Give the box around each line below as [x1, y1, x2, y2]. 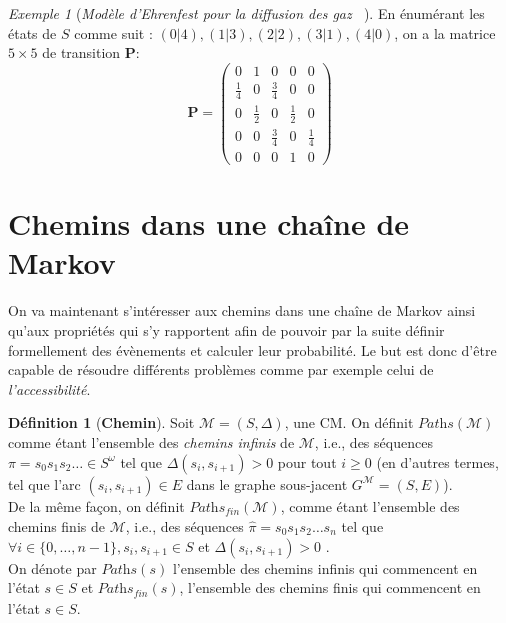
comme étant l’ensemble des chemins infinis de [8, 431, 295, 452]
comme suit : [74, 22, 153, 43]
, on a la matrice [394, 22, 496, 43]
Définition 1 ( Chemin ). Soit [8, 412, 195, 433]
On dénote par [8, 557, 97, 578]
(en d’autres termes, [376, 451, 499, 472]
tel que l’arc [8, 473, 81, 494]
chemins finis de [8, 515, 105, 536]
